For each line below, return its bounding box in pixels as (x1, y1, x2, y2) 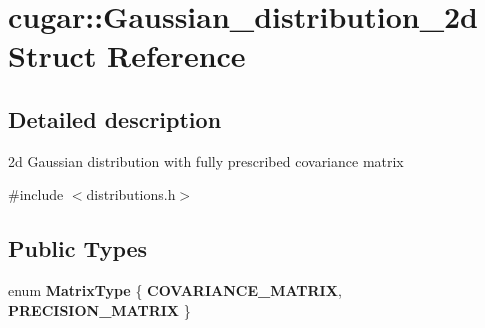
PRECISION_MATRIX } (8, 299, 191, 320)
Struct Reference (8, 35, 246, 76)
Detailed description (8, 103, 222, 134)
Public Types (8, 233, 148, 264)
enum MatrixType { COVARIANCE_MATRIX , (8, 280, 342, 301)
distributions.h (86, 184, 176, 205)
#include (8, 184, 64, 205)
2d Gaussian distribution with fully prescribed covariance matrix (8, 150, 404, 171)
